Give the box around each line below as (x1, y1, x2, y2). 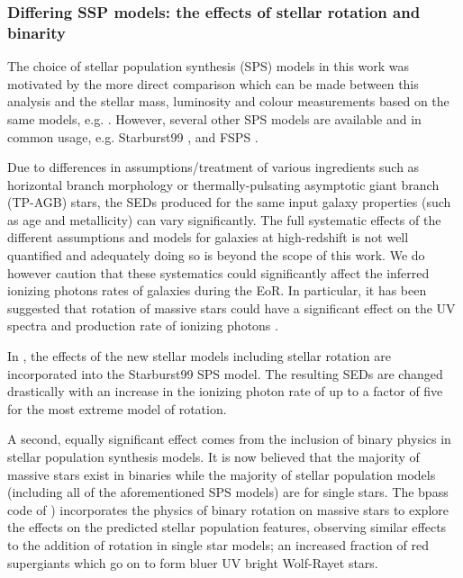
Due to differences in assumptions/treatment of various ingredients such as (7, 158, 420, 176)
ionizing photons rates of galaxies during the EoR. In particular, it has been (7, 281, 427, 300)
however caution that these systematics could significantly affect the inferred (7, 263, 430, 282)
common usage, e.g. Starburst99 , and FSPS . (7, 127, 259, 146)
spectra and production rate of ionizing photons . (7, 316, 278, 335)
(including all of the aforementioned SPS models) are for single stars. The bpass (7, 483, 449, 501)
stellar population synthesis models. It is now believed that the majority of (7, 447, 420, 466)
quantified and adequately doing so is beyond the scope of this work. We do (7, 246, 425, 265)
